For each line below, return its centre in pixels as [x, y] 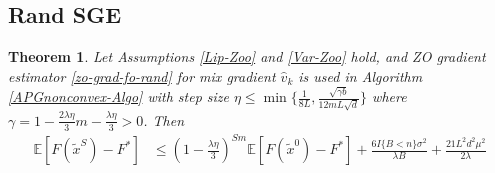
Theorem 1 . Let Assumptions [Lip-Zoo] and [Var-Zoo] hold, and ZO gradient [247, 56]
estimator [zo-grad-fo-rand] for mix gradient [142, 75]
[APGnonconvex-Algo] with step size [118, 96]
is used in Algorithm [360, 75]
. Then [164, 119]
